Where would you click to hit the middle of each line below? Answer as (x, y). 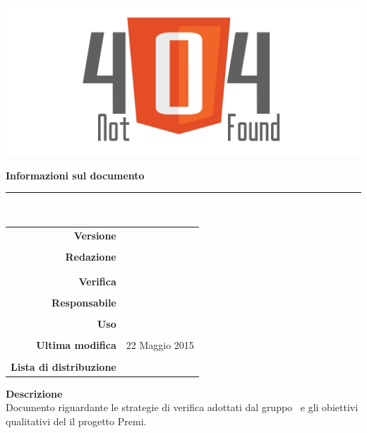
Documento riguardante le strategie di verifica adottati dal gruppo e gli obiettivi (182, 407)
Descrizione (34, 393)
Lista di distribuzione (64, 366)
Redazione (91, 256)
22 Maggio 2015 (160, 345)
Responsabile (84, 303)
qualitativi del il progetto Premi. (76, 421)
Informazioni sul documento (75, 175)
